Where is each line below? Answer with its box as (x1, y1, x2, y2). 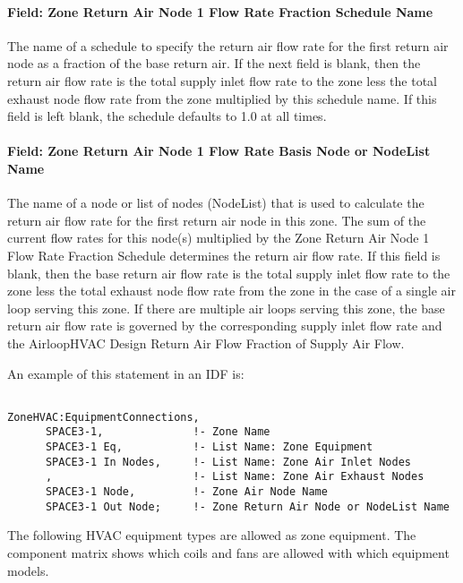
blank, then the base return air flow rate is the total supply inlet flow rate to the (7, 263, 450, 282)
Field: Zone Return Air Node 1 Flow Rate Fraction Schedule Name (7, 2, 433, 21)
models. (7, 561, 49, 579)
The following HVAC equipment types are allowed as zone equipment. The (7, 526, 416, 544)
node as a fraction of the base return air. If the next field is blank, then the (7, 54, 421, 73)
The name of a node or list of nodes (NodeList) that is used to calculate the (7, 193, 424, 212)
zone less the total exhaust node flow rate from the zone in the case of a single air (7, 281, 456, 300)
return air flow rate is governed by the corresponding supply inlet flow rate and (7, 316, 442, 335)
